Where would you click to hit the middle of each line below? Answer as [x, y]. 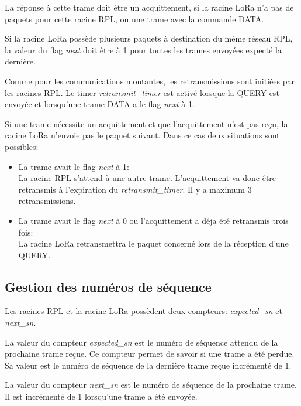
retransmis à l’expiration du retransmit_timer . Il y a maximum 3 [135, 189]
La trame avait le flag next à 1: [74, 166]
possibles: [22, 146]
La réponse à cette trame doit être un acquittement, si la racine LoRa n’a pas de [149, 7]
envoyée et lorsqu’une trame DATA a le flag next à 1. [100, 104]
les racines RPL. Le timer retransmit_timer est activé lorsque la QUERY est [142, 92]
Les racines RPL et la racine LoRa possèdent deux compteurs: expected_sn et [143, 311]
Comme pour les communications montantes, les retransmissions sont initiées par [150, 81]
